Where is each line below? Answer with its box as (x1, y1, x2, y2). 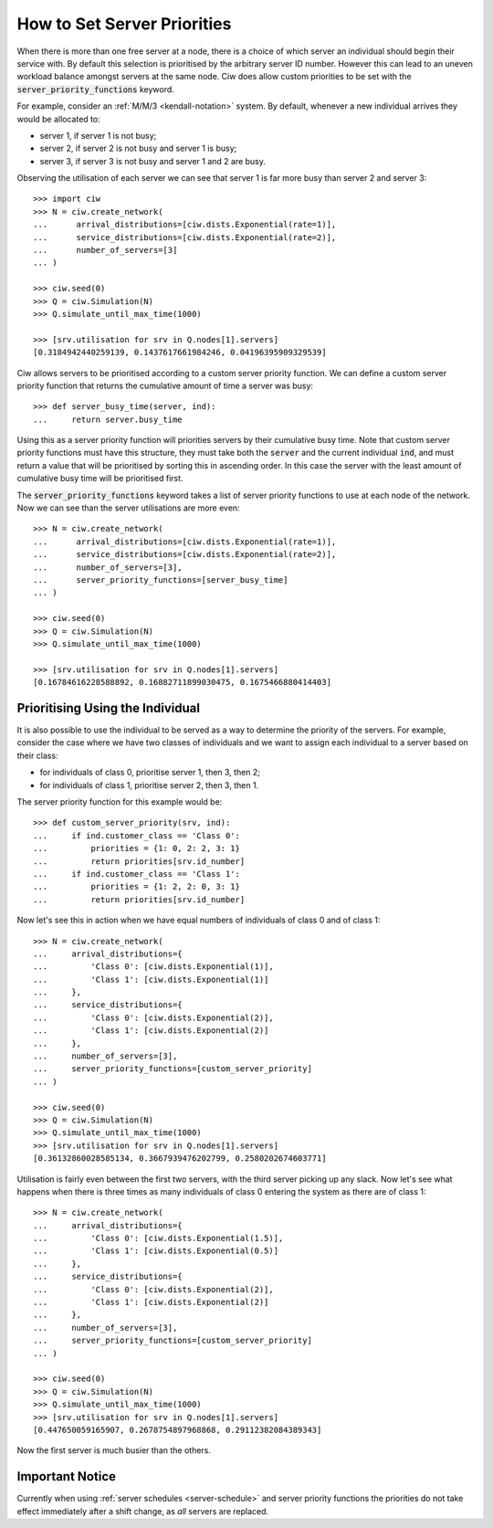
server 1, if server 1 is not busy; (39, 130, 157, 141)
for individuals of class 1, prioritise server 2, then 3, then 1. (39, 779, 259, 790)
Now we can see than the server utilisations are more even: (16, 502, 241, 513)
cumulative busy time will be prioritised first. (16, 473, 184, 484)
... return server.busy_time (33, 414, 183, 425)
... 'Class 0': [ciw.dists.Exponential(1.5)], (33, 1233, 284, 1244)
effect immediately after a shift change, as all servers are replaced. (16, 1505, 269, 1516)
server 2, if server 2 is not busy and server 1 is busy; (39, 142, 237, 154)
